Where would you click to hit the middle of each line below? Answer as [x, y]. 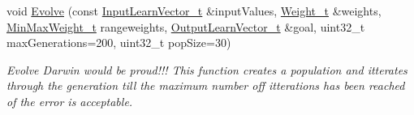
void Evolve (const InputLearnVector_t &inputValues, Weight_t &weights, [194, 11]
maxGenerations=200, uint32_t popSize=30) [119, 43]
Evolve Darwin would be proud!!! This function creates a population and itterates [207, 69]
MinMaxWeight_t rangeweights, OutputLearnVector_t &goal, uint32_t [186, 26]
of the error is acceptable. [70, 101]
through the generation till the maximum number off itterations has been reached [206, 85]
